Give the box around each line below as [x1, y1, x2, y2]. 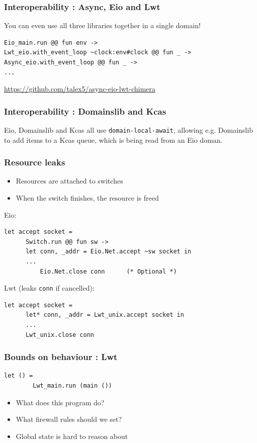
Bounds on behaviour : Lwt [4, 350, 118, 363]
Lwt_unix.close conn [25, 331, 94, 338]
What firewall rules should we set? [16, 414, 122, 424]
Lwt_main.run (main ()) [33, 382, 112, 390]
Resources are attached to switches [16, 175, 123, 186]
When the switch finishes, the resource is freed [16, 193, 159, 203]
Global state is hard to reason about [16, 430, 128, 441]
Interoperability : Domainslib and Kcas [4, 105, 166, 117]
